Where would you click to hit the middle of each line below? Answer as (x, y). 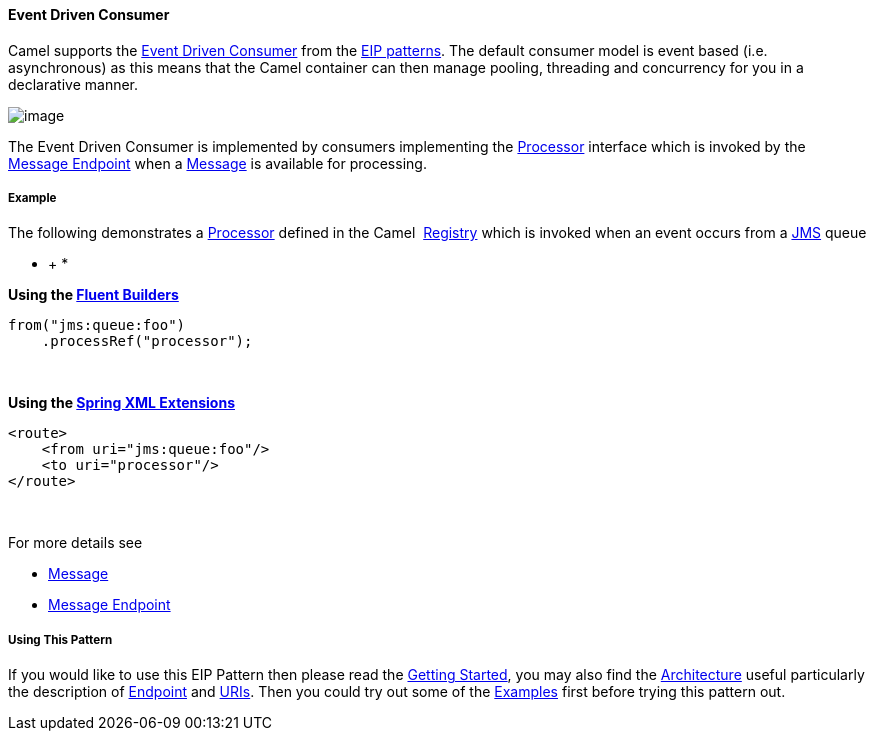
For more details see (75, 543)
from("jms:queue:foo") (97, 325)
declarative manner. (73, 84)
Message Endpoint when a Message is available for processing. (217, 163)
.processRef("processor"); (147, 341)
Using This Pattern (60, 639)
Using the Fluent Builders (93, 295)
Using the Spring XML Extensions (121, 403)
